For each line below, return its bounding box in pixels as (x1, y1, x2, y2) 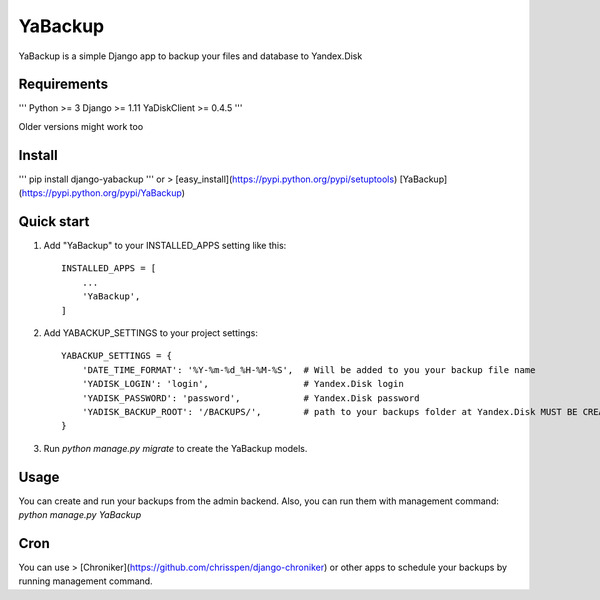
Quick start (18, 213, 90, 230)
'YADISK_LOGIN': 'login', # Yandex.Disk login (81, 378, 404, 390)
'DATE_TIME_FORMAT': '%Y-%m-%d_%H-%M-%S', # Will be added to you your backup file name (81, 364, 536, 375)
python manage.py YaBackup (18, 509, 142, 521)
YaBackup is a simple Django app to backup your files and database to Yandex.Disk (18, 50, 363, 62)
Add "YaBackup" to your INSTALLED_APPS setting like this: (43, 240, 287, 252)
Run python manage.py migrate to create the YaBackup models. (43, 442, 308, 454)
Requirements (18, 76, 109, 93)
